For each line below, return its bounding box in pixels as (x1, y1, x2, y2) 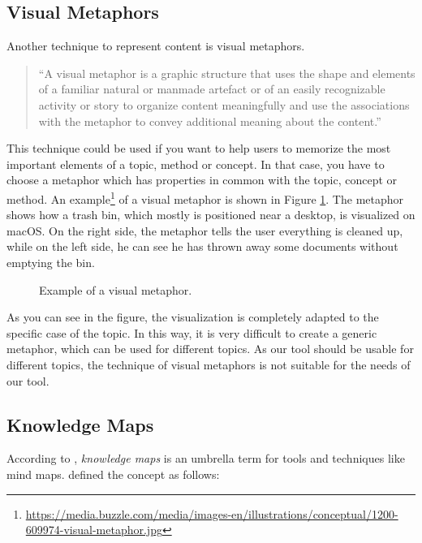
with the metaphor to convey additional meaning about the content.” (38, 112, 381, 129)
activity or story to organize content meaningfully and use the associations (38, 96, 410, 113)
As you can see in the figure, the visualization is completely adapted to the (6, 308, 379, 325)
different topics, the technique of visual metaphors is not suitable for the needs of (6, 356, 411, 373)
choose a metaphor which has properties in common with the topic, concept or (6, 171, 398, 188)
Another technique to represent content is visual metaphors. (6, 37, 305, 54)
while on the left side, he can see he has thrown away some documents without (6, 238, 398, 255)
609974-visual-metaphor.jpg (25, 521, 162, 538)
